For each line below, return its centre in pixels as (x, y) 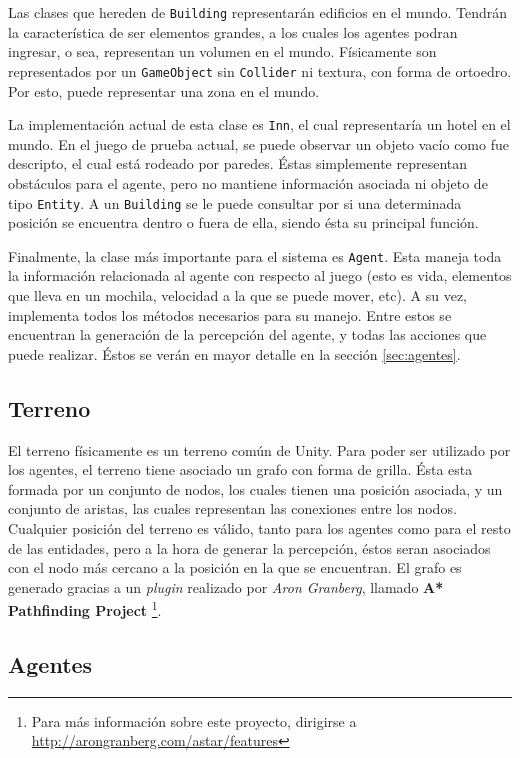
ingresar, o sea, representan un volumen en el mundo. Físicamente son (222, 51)
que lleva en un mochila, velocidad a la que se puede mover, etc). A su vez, (238, 295)
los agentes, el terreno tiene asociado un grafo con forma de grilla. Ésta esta (240, 469)
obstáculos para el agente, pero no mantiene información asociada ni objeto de (248, 182)
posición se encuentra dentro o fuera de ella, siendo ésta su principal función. (243, 222)
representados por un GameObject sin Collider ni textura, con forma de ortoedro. (260, 70)
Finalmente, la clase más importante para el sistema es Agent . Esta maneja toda (255, 255)
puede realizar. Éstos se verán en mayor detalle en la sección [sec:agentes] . (234, 353)
